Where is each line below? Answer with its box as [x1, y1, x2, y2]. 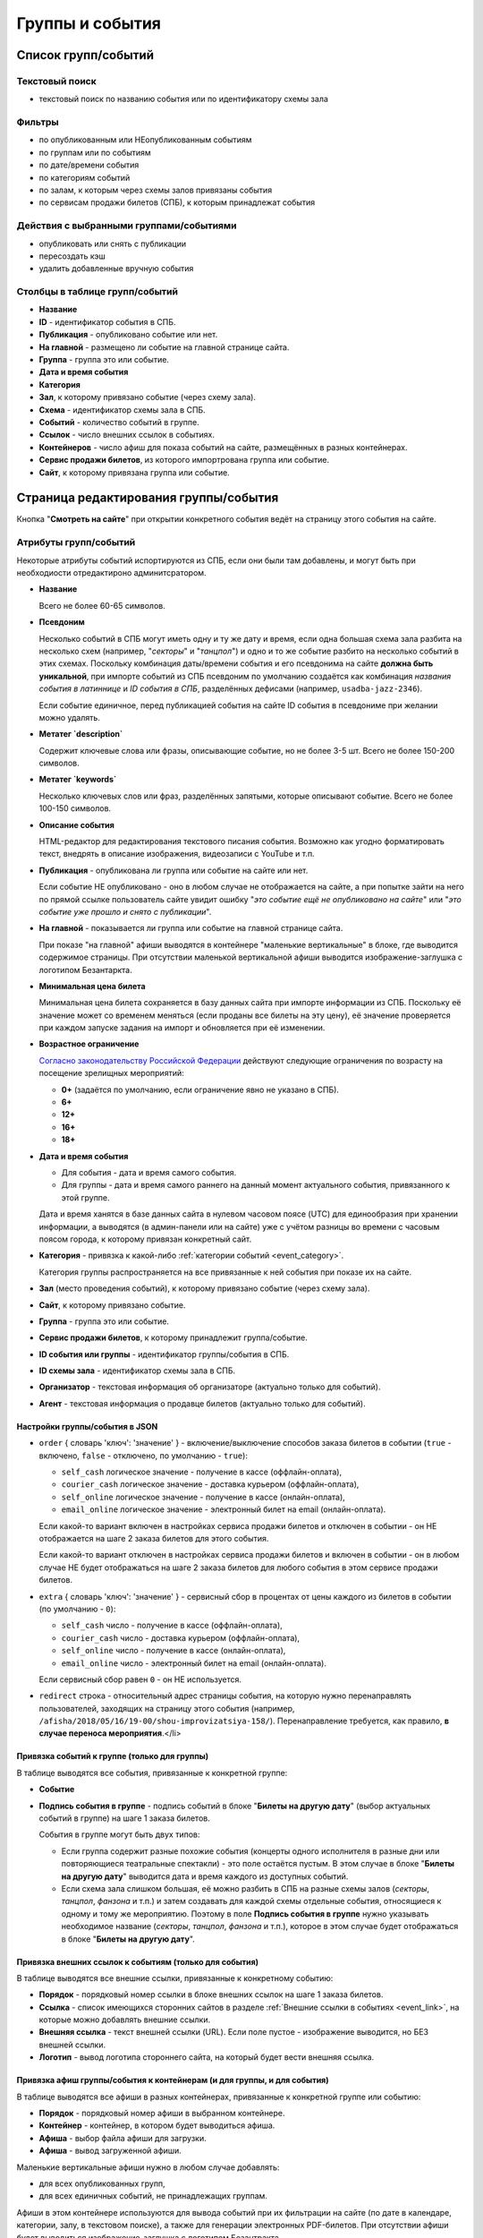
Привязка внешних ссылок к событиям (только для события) [16, 1956, 259, 1967]
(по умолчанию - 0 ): [38, 1603, 116, 1614]
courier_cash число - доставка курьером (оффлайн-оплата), [61, 1632, 300, 1643]
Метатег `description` [38, 729, 123, 739]
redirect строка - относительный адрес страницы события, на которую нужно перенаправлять [38, 1690, 411, 1701]
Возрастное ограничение [38, 1038, 140, 1049]
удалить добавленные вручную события [38, 263, 194, 274]
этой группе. [61, 1192, 111, 1203]
